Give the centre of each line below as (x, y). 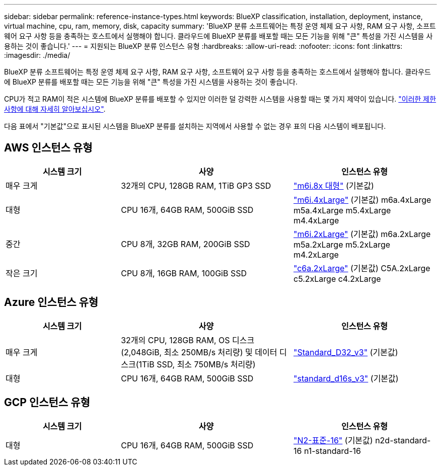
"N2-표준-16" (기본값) (333, 440)
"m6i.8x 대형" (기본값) (334, 185)
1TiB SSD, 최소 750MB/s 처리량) (197, 364)
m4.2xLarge (316, 254)
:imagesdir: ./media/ (37, 55)
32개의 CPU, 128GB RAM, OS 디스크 (188, 340)
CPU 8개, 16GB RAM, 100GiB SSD (184, 273)
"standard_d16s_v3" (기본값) (346, 378)
